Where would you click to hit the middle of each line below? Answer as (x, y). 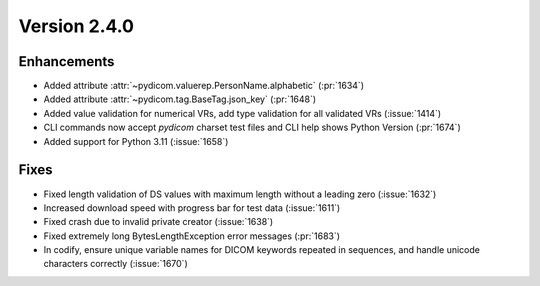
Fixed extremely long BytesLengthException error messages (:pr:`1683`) (191, 236)
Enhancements (66, 61)
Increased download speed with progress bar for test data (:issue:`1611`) (192, 207)
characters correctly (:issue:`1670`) (116, 264)
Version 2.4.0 (76, 26)
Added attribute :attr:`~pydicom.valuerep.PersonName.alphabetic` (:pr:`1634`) (204, 86)
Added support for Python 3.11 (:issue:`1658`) (136, 141)
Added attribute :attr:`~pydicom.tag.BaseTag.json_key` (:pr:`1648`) (180, 99)
